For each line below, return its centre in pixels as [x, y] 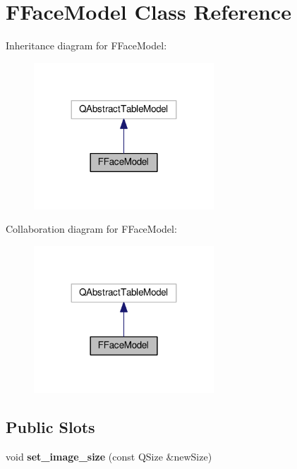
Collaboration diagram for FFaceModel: [91, 229]
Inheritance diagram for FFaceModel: [86, 45]
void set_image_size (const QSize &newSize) [109, 456]
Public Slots [50, 426]
